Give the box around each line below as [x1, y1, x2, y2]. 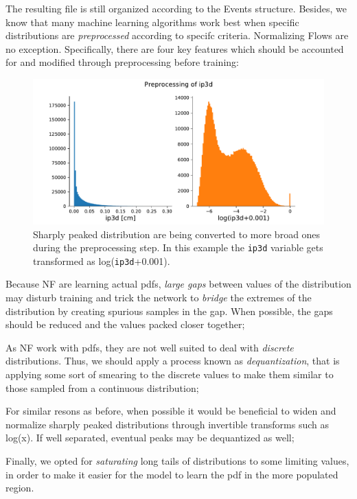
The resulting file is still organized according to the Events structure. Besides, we [5, 1, 347, 15]
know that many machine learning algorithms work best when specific [5, 14, 299, 29]
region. [5, 480, 34, 495]
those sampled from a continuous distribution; [5, 380, 199, 395]
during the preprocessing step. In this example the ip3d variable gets [33, 240, 323, 255]
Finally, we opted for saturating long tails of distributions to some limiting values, [5, 454, 349, 467]
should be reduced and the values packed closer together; [5, 317, 245, 332]
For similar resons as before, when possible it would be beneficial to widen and [5, 404, 336, 418]
